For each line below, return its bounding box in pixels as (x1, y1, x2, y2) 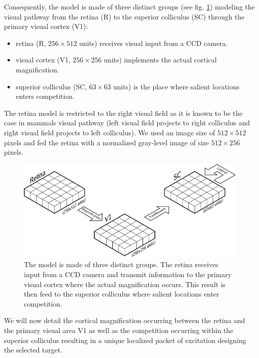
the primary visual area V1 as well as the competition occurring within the (4, 325, 234, 335)
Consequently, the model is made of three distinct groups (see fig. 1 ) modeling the (4, 1, 255, 11)
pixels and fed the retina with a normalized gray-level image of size (4, 137, 209, 147)
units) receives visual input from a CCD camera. (79, 37, 228, 48)
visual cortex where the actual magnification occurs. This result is (24, 279, 226, 289)
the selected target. (4, 345, 62, 355)
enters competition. (15, 91, 75, 101)
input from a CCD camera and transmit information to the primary (24, 269, 232, 280)
